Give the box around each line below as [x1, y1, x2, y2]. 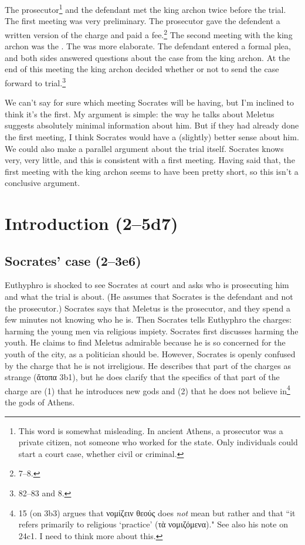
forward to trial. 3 [5, 75, 66, 89]
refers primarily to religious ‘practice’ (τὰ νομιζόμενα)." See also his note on [18, 518, 288, 530]
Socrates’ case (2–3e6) [5, 251, 141, 269]
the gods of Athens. [5, 396, 75, 408]
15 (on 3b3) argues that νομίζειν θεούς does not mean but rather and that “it [18, 506, 296, 519]
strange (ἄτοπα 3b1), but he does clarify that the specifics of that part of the [5, 371, 280, 383]
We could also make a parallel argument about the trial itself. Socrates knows [5, 142, 284, 154]
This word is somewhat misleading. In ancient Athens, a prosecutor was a [18, 424, 283, 436]
